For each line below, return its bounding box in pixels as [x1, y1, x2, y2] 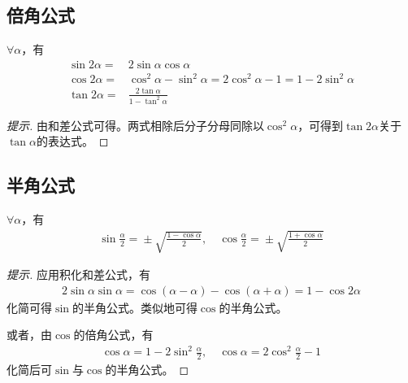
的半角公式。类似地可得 [72, 298, 197, 316]
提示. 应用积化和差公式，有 [7, 266, 150, 283]
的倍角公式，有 [73, 326, 154, 343]
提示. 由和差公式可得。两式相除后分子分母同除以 [7, 116, 264, 133]
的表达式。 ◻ [36, 133, 109, 150]
